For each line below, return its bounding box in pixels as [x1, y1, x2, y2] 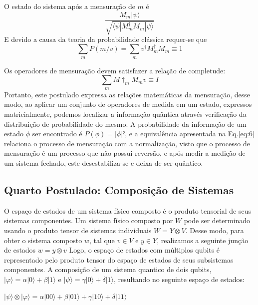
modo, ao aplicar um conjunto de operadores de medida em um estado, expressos [4, 99, 252, 109]
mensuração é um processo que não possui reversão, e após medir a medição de [4, 148, 246, 158]
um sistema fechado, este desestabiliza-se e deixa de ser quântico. [4, 157, 203, 168]
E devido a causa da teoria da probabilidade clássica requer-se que [4, 34, 207, 44]
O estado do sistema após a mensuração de [4, 1, 135, 11]
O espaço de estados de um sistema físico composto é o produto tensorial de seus [4, 205, 252, 216]
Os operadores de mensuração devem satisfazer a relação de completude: [4, 65, 226, 75]
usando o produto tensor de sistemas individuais [4, 225, 152, 235]
